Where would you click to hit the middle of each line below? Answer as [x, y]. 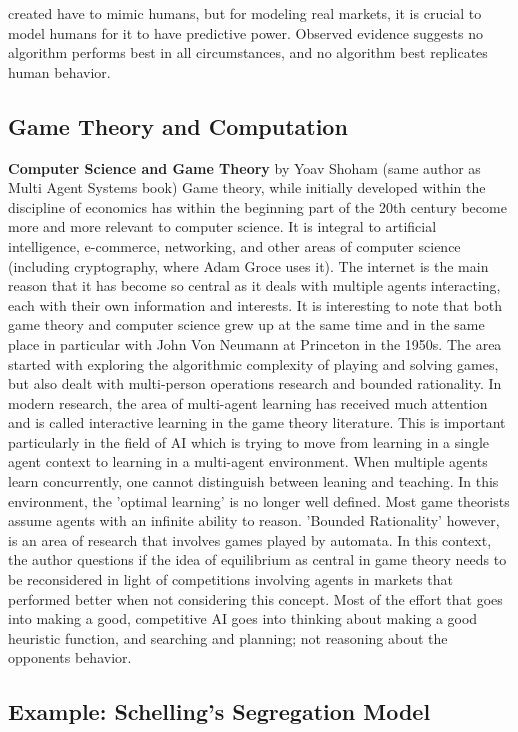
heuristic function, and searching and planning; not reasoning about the [228, 637]
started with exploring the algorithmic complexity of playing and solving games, [253, 363]
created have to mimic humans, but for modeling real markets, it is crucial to [245, 13]
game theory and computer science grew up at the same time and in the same [246, 324]
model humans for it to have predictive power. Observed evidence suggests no [245, 32]
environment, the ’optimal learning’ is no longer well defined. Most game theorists [259, 500]
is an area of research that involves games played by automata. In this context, [250, 539]
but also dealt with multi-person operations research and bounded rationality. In [255, 383]
